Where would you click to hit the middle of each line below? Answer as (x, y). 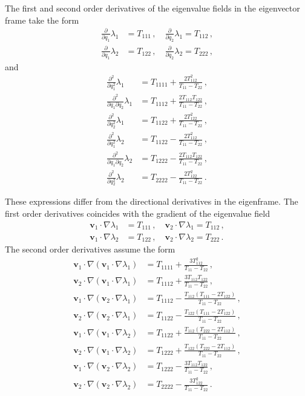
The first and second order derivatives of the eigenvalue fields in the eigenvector (152, 8)
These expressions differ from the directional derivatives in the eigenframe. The (152, 201)
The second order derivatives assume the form (90, 249)
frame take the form (42, 20)
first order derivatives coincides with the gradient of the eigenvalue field (137, 213)
